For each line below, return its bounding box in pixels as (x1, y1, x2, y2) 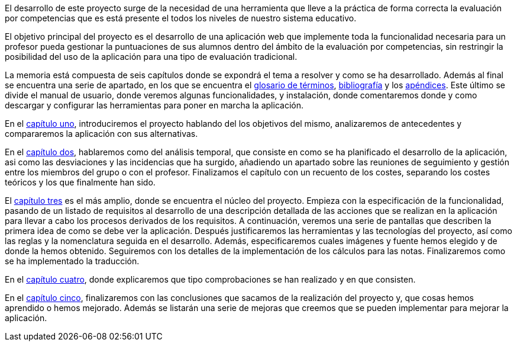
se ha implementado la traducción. (5, 256, 140, 266)
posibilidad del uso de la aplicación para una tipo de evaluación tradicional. (5, 52, 298, 62)
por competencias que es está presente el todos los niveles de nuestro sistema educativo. (5, 13, 357, 23)
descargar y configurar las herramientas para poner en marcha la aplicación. (5, 100, 303, 110)
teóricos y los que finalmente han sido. (5, 177, 156, 187)
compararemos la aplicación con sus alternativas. (5, 129, 198, 139)
